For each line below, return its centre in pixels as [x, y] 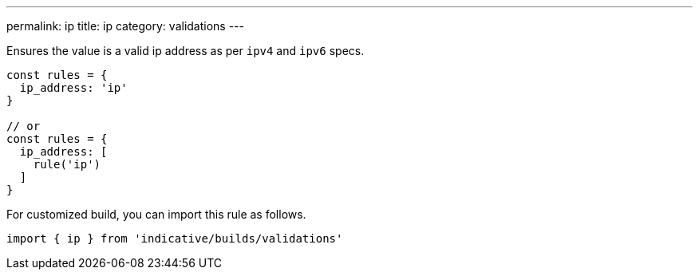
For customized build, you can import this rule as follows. [156, 214]
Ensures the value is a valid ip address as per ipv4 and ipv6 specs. [186, 51]
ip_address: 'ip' [73, 88]
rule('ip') [67, 164]
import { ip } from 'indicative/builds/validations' [175, 239]
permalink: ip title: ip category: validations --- [125, 26]
